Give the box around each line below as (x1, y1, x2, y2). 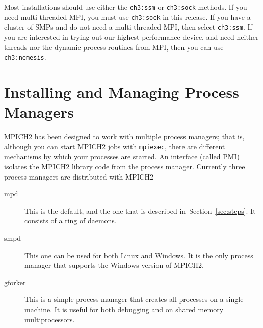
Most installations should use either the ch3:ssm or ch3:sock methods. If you (4, 2, 247, 12)
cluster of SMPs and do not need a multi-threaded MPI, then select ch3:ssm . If (4, 21, 252, 32)
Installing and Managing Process (4, 82, 239, 102)
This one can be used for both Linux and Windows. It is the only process (24, 249, 253, 260)
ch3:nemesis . (4, 52, 46, 62)
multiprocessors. (24, 314, 75, 324)
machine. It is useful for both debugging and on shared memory (24, 304, 224, 314)
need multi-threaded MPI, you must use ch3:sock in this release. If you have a (4, 11, 251, 22)
